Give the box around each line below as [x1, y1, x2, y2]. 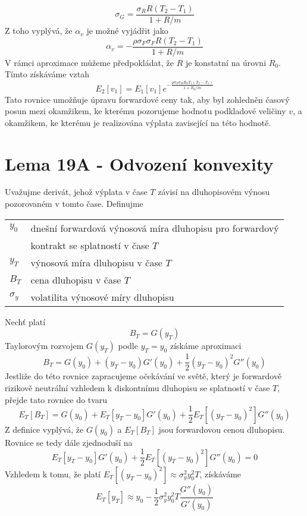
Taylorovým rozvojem [5, 339, 84, 352]
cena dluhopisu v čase [30, 272, 121, 287]
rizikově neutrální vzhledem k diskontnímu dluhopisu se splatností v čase [5, 381, 270, 394]
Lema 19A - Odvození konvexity [5, 151, 274, 175]
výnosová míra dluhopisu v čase [30, 255, 162, 269]
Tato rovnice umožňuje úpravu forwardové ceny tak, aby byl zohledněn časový [5, 93, 290, 105]
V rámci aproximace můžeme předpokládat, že [5, 56, 174, 68]
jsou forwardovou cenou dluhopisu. [158, 423, 285, 435]
